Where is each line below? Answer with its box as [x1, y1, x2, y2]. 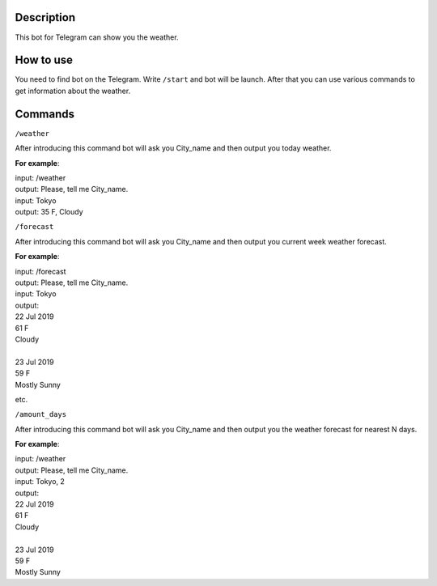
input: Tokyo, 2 [15, 477, 65, 486]
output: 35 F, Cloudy [15, 207, 84, 217]
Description [15, 11, 76, 24]
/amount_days [15, 410, 67, 419]
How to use [15, 53, 73, 67]
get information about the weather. [15, 86, 131, 96]
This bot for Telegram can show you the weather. [15, 32, 179, 42]
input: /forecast [15, 266, 66, 276]
